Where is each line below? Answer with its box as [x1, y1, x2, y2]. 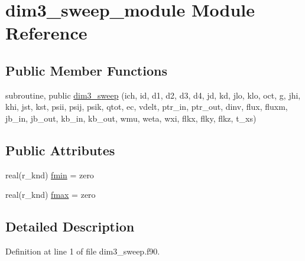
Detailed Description [5, 217, 135, 236]
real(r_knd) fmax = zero [5, 188, 96, 201]
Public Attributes [5, 141, 115, 159]
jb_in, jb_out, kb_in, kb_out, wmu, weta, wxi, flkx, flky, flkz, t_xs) [5, 112, 257, 124]
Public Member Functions [5, 61, 167, 79]
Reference [5, 21, 87, 45]
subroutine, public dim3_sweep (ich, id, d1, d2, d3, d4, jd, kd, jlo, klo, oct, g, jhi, [5, 89, 301, 101]
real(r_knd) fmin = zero [5, 168, 94, 181]
